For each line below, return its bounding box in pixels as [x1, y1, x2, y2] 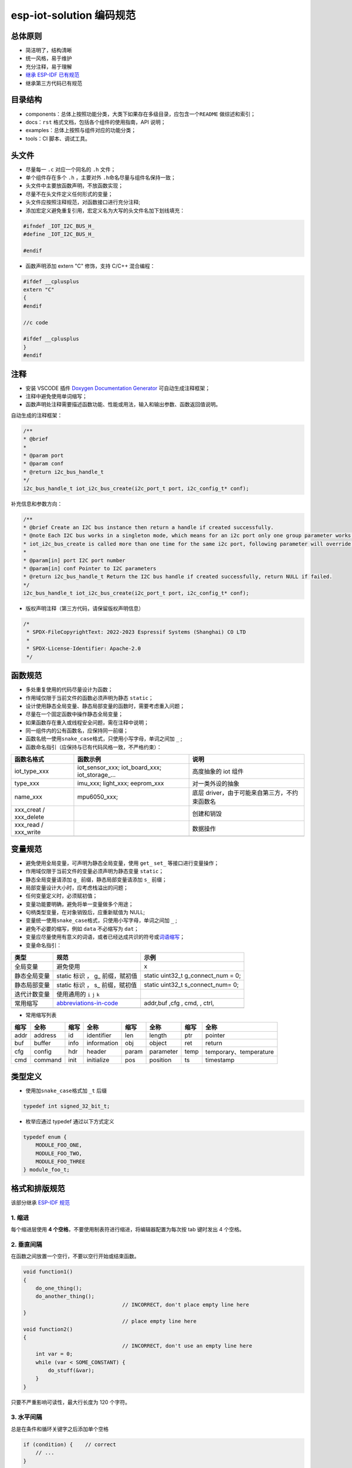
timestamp [205, 1056, 235, 1064]
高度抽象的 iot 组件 [192, 767, 244, 776]
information [86, 1039, 119, 1048]
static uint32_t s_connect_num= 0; [144, 981, 239, 989]
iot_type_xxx [14, 767, 49, 775]
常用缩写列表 [25, 1012, 57, 1019]
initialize [86, 1056, 110, 1064]
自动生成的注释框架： [11, 412, 63, 419]
